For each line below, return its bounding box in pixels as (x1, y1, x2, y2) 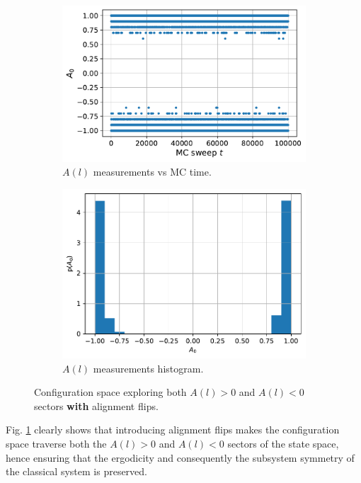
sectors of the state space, (227, 436, 339, 450)
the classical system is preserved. (6, 464, 147, 479)
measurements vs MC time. (93, 164, 212, 179)
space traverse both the (6, 436, 107, 450)
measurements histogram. (93, 360, 204, 375)
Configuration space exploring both (34, 385, 187, 399)
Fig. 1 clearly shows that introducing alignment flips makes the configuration (6, 422, 340, 437)
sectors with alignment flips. (34, 398, 159, 413)
